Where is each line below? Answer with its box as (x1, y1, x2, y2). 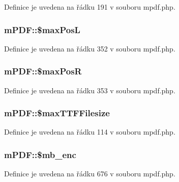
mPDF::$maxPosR (4, 65, 82, 77)
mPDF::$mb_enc (4, 148, 76, 161)
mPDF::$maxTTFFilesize (4, 107, 110, 119)
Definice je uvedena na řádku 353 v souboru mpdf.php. (4, 85, 175, 95)
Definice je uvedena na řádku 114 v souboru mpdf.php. (4, 126, 175, 137)
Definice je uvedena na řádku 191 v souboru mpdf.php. (4, 2, 175, 12)
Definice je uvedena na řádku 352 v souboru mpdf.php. (4, 43, 175, 54)
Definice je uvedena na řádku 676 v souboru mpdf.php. (4, 168, 175, 179)
